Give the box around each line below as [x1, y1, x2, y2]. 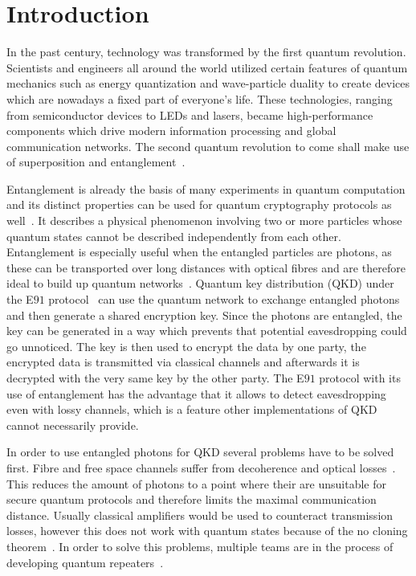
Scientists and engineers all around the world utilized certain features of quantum [6, 59, 408, 76]
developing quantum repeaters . [6, 554, 164, 570]
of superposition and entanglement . [6, 153, 186, 170]
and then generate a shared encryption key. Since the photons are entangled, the [6, 306, 402, 323]
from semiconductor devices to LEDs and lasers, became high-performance [6, 106, 373, 123]
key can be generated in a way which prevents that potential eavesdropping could [6, 322, 407, 339]
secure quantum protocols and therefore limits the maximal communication [6, 491, 377, 508]
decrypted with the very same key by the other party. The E [6, 370, 304, 386]
